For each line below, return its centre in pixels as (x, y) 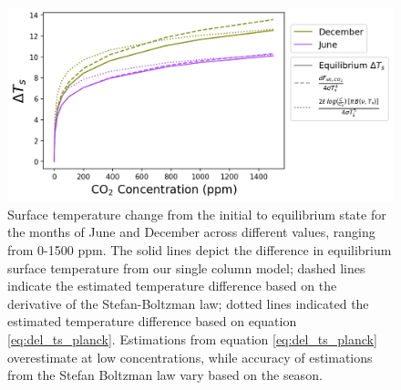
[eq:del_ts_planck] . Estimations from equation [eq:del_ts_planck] (192, 339)
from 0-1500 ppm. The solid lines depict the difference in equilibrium (200, 250)
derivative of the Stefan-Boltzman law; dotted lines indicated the (188, 303)
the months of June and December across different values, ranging (191, 232)
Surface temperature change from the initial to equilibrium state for (197, 214)
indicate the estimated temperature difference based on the (172, 286)
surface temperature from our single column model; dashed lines (186, 267)
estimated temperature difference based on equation (152, 321)
